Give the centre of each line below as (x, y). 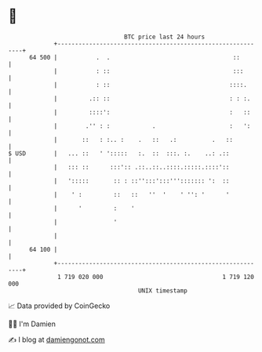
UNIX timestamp (163, 290)
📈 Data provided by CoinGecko (59, 306)
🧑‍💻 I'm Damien (32, 324)
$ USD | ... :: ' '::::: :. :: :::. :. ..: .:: (119, 153)
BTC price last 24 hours (165, 37)
